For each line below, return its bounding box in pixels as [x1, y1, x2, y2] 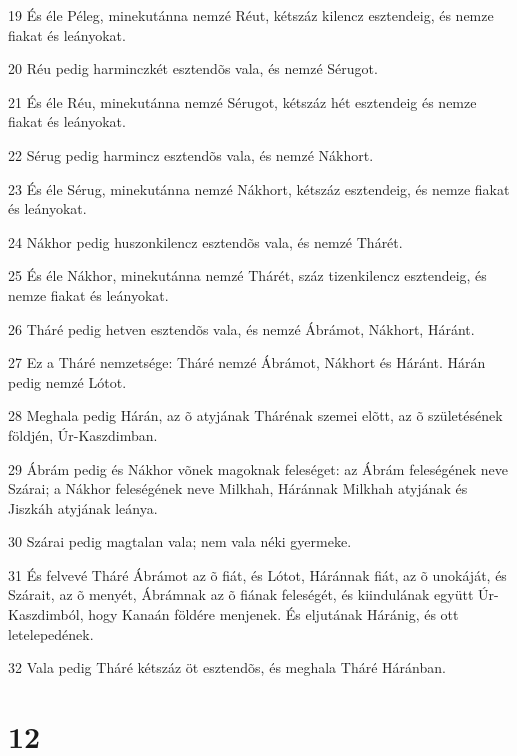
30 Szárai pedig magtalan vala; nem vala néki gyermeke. [8, 531, 352, 552]
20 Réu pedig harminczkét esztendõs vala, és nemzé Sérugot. [8, 58, 378, 79]
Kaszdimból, [8, 604, 84, 625]
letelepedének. [8, 623, 94, 644]
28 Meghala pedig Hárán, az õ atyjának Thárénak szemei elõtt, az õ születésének [8, 405, 503, 426]
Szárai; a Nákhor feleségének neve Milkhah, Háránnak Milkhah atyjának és [8, 478, 468, 499]
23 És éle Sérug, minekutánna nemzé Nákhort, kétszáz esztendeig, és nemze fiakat [8, 178, 510, 199]
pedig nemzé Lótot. [8, 371, 127, 392]
